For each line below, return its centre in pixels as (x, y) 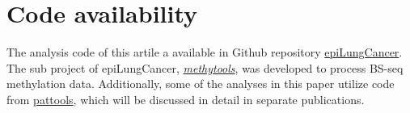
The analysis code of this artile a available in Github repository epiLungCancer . (205, 52)
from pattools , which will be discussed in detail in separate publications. (186, 99)
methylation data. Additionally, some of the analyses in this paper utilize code (201, 84)
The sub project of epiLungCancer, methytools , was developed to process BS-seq (205, 67)
